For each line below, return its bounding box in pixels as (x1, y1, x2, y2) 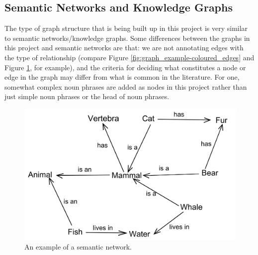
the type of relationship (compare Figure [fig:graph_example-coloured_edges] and (4, 52, 255, 62)
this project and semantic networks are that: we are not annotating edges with (4, 42, 244, 53)
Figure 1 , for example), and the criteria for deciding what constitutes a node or (4, 62, 246, 72)
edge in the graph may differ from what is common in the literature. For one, (4, 72, 240, 82)
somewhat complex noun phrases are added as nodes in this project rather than (4, 81, 247, 92)
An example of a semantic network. (24, 242, 132, 252)
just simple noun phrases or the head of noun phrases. (4, 91, 170, 102)
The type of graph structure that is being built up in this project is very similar (4, 23, 248, 33)
